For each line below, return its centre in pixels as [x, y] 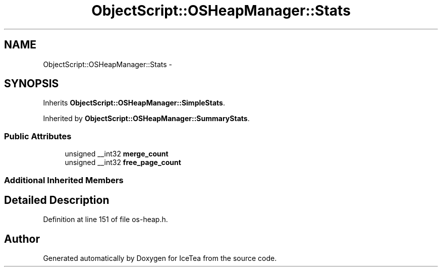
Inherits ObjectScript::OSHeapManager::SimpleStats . [134, 103]
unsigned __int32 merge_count [117, 154]
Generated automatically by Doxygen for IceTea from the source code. [160, 258]
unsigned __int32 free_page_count [123, 162]
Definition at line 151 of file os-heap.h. [105, 220]
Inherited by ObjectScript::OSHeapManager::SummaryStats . [146, 119]
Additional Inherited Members [64, 180]
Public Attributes [38, 136]
